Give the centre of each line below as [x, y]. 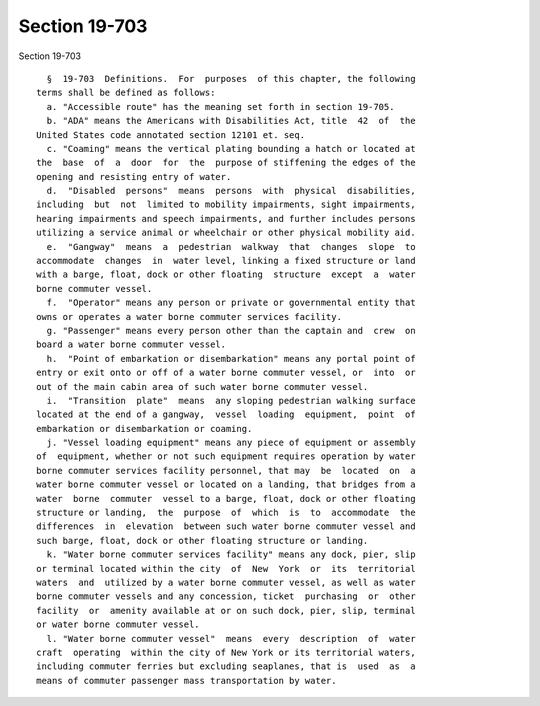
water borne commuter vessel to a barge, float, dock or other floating [226, 498]
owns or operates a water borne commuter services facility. [189, 316]
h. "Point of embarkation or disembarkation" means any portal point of [231, 358]
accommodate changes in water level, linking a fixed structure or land [226, 261]
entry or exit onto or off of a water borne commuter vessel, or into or [226, 373]
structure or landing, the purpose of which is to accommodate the [226, 513]
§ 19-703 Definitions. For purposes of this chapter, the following [231, 78]
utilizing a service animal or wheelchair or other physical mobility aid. [226, 233]
